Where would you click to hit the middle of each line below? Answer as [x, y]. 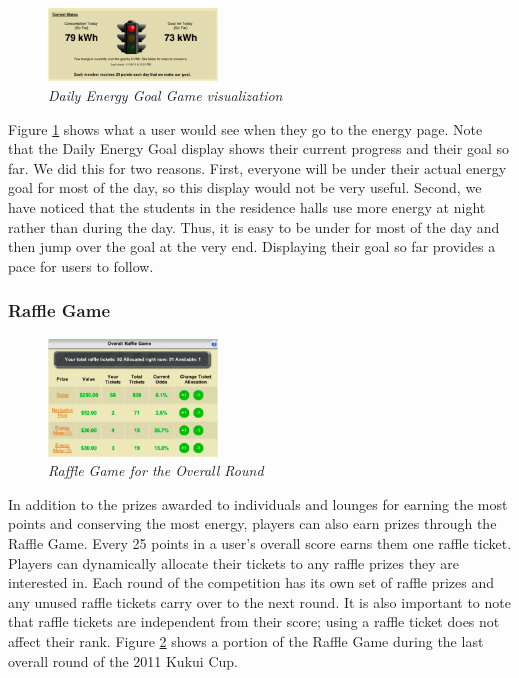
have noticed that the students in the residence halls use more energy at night [247, 206]
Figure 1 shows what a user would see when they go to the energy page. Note [245, 128]
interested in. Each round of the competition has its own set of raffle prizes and [251, 582]
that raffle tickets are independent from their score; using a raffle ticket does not [254, 621]
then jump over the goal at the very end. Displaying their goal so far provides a [252, 246]
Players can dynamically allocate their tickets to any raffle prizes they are [233, 562]
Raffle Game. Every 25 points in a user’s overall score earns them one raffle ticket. [260, 542]
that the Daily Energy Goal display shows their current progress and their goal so [258, 148]
